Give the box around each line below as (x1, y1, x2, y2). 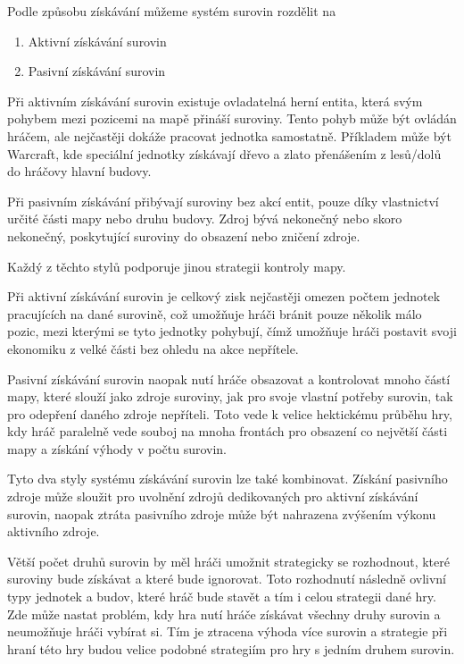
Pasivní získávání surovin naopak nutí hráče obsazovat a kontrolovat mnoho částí (7, 369, 451, 388)
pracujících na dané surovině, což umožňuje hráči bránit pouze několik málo (7, 304, 422, 323)
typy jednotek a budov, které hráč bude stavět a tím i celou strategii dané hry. (7, 587, 436, 606)
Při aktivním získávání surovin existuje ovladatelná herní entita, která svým (7, 91, 423, 110)
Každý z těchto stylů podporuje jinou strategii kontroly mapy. (7, 256, 346, 275)
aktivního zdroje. (7, 522, 100, 541)
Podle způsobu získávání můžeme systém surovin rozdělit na (7, 2, 336, 20)
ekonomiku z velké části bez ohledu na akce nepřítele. (7, 339, 299, 357)
